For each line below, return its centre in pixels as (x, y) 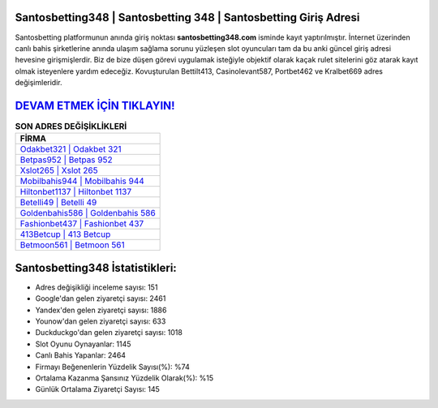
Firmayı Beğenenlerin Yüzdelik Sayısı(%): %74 (112, 367)
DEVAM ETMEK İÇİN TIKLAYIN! (95, 105)
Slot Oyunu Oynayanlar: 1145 (83, 344)
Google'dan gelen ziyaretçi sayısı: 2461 (101, 298)
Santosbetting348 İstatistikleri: (96, 268)
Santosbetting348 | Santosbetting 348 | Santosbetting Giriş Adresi (187, 17)
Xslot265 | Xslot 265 (59, 170)
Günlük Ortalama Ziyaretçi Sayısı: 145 (97, 389)
